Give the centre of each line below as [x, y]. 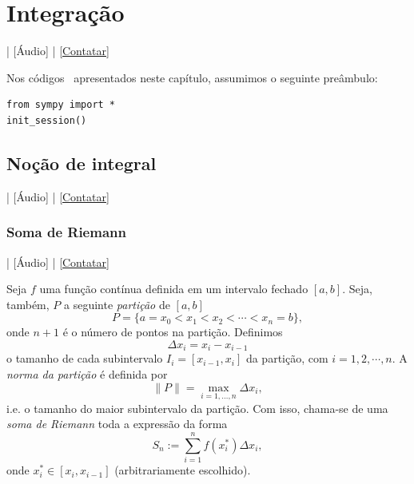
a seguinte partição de [117, 304]
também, [28, 304]
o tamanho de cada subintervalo [85, 358]
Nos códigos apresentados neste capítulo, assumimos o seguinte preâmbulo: [192, 77]
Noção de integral [82, 163]
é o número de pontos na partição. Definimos [173, 332]
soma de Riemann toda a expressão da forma [117, 424]
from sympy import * [61, 105]
